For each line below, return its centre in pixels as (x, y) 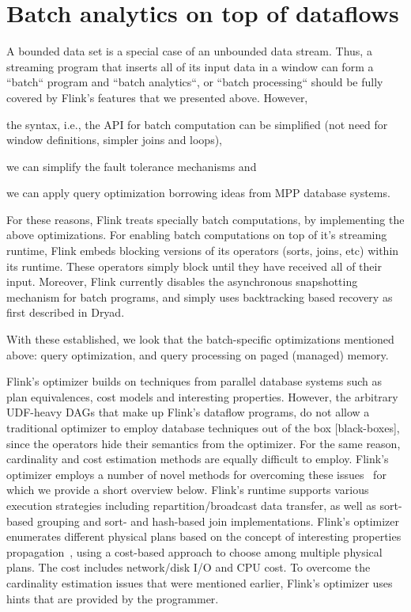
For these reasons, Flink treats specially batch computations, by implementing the (205, 219)
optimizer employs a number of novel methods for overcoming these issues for (196, 474)
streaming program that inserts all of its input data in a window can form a (190, 66)
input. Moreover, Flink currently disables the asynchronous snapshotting (182, 281)
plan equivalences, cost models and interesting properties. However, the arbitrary (202, 396)
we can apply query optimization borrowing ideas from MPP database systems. (198, 193)
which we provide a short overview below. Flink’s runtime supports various (188, 490)
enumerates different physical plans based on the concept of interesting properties (204, 536)
